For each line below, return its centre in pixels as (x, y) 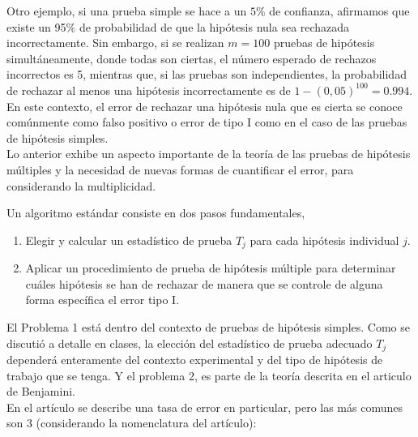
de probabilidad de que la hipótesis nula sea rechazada (214, 26)
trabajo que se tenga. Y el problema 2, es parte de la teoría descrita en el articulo (209, 375)
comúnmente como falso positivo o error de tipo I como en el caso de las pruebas (207, 122)
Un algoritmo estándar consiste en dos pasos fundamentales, (156, 213)
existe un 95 (36, 26)
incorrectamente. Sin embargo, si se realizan (115, 43)
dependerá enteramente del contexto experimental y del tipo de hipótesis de (195, 359)
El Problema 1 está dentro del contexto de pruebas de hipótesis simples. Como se (208, 326)
